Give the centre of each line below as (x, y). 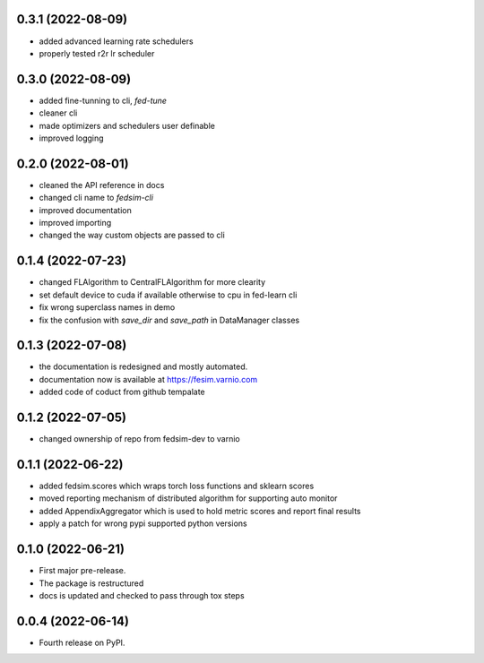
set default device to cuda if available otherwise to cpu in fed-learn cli (168, 295)
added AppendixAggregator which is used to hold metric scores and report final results (200, 511)
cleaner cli (58, 113)
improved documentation (85, 210)
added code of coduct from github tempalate (122, 392)
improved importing (75, 223)
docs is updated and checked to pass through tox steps (142, 595)
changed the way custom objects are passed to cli (132, 235)
